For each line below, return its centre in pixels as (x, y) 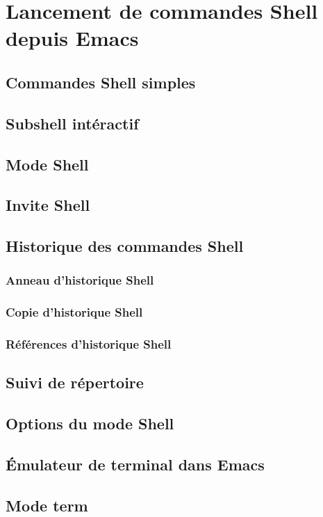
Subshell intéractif (72, 123)
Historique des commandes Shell (125, 246)
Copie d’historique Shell (74, 312)
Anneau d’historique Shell (80, 280)
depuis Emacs (72, 38)
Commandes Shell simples (101, 82)
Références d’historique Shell (89, 344)
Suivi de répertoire (75, 382)
